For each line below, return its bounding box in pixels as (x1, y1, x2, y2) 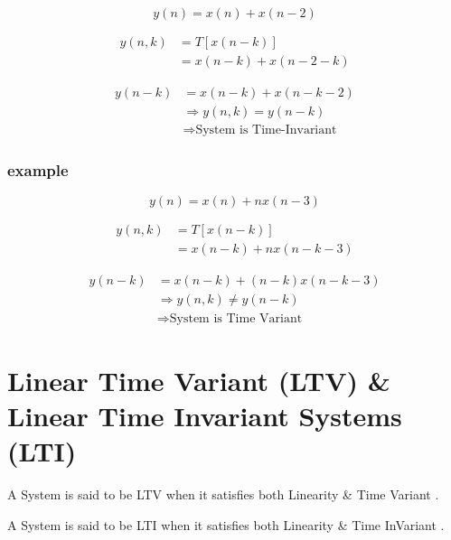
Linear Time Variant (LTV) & (7, 361, 390, 398)
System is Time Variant (169, 312, 303, 325)
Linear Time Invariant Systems (7, 396, 402, 433)
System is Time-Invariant (195, 124, 337, 137)
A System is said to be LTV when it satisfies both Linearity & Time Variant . (7, 485, 439, 504)
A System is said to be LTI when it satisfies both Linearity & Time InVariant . (7, 515, 445, 534)
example (7, 159, 69, 182)
